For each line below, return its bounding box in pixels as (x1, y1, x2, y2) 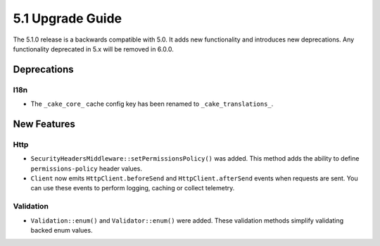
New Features (13, 118, 75, 130)
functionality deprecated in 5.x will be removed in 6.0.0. (13, 44, 174, 53)
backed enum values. (30, 226, 93, 234)
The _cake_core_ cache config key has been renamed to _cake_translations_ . (30, 99, 274, 109)
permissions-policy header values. (30, 164, 142, 173)
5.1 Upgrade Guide (13, 11, 122, 26)
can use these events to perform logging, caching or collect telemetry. (30, 184, 235, 192)
